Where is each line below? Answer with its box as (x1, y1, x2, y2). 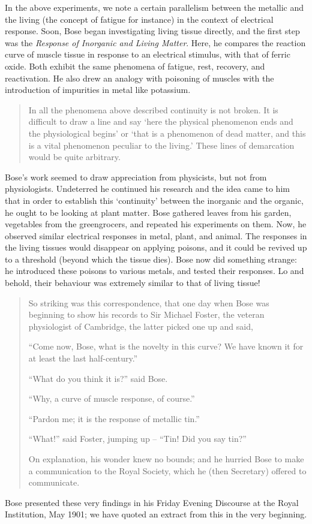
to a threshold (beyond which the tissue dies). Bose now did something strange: (5, 252, 297, 265)
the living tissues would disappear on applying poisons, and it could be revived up (5, 241, 307, 254)
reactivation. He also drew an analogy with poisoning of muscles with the (5, 71, 274, 84)
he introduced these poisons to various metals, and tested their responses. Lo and (5, 264, 304, 277)
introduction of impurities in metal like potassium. (5, 83, 191, 96)
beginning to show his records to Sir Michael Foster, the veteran (28, 308, 265, 321)
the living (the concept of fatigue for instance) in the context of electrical (5, 13, 274, 25)
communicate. (28, 476, 80, 489)
